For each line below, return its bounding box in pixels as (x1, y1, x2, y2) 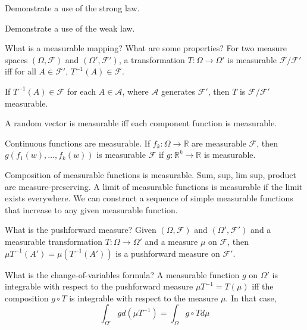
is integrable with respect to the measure (69, 291, 218, 304)
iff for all (5, 65, 36, 77)
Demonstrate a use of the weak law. (5, 21, 135, 34)
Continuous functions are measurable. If (5, 136, 151, 149)
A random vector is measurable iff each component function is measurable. (5, 117, 277, 129)
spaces (5, 53, 28, 66)
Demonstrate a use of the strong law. (5, 2, 140, 14)
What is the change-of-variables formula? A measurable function (5, 268, 240, 281)
